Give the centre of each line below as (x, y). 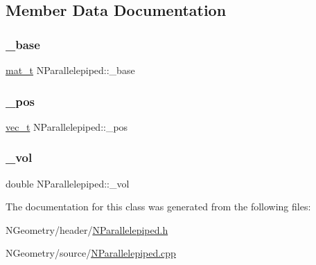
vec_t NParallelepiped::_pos (67, 126)
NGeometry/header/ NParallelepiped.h (87, 229)
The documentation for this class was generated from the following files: (158, 207)
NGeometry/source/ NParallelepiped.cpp (91, 253)
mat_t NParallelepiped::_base (70, 70)
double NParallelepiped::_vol (68, 183)
